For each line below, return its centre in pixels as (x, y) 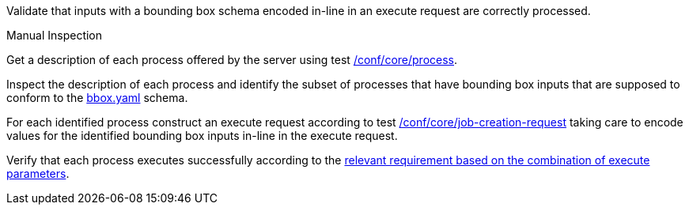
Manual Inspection (55, 35)
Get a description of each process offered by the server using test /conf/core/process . (232, 60)
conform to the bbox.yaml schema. (97, 98)
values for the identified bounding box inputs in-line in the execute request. (202, 136)
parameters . (38, 173)
